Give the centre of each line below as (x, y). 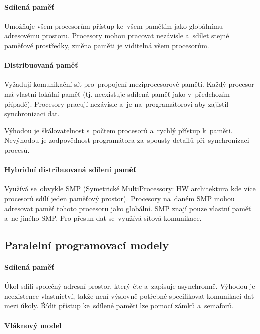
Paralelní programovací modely (87, 245)
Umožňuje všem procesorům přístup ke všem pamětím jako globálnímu (113, 25)
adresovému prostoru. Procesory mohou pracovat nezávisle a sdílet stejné (117, 35)
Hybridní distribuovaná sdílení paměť (70, 170)
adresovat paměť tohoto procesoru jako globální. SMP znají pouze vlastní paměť (128, 208)
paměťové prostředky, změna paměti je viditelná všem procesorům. (107, 45)
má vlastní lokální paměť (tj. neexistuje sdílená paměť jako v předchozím (117, 93)
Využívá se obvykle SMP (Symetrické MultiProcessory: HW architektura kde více (130, 189)
